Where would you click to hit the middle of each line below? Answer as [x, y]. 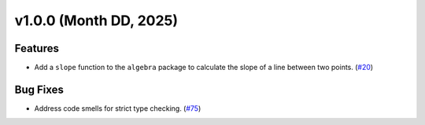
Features [37, 48]
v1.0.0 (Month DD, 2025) [96, 20]
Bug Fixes [39, 89]
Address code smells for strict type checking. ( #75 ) [118, 108]
